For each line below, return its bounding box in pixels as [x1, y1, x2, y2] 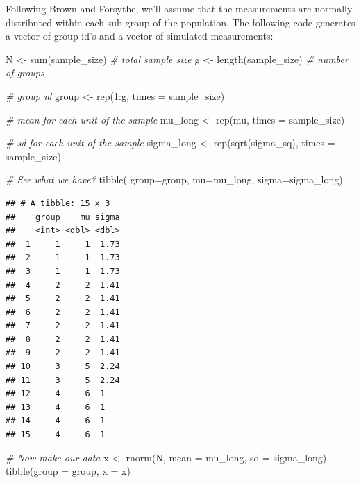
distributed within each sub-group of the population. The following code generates [6, 15, 355, 29]
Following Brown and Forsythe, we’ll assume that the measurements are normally [6, 1, 353, 15]
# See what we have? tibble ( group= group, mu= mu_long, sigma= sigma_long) [6, 172, 343, 187]
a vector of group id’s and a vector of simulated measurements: [6, 28, 274, 43]
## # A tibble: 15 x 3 [6, 198, 110, 208]
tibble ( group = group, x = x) [6, 464, 131, 478]
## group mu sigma [6, 212, 120, 222]
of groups [6, 65, 44, 80]
